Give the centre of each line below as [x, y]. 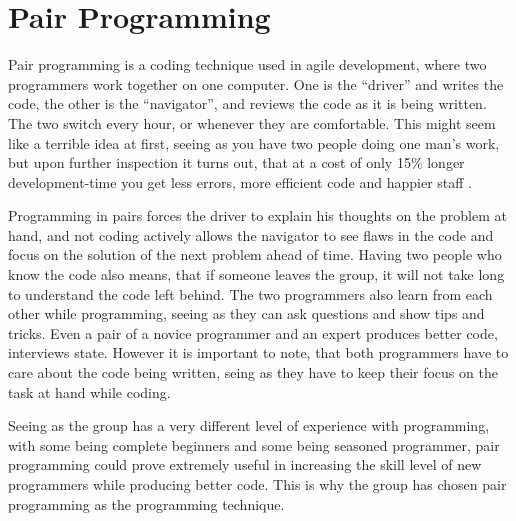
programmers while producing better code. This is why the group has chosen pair [257, 484]
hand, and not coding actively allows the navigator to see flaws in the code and [251, 234]
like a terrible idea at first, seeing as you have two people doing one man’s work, [254, 142]
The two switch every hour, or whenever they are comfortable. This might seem [252, 122]
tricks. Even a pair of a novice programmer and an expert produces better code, [253, 332]
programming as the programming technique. [146, 503]
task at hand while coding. [89, 391]
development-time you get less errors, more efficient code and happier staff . [240, 181]
